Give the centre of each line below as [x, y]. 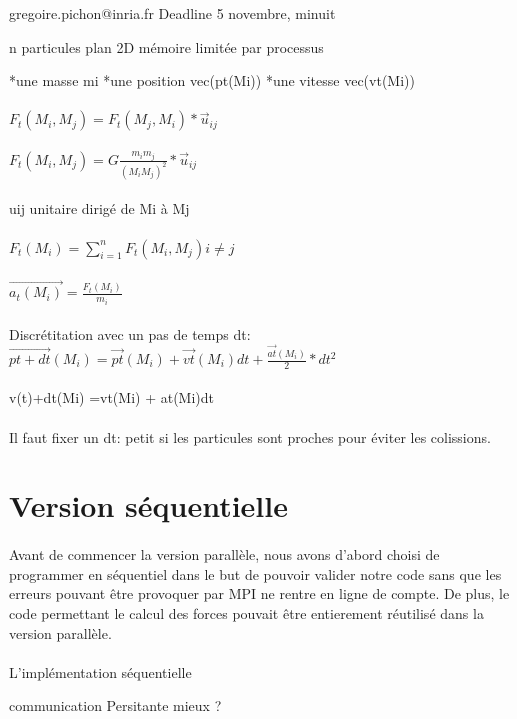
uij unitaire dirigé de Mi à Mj [99, 208]
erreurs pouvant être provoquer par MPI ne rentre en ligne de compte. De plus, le [259, 593]
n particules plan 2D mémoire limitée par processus [166, 46]
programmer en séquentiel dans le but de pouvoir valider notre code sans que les [255, 573]
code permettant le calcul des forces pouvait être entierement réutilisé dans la [246, 612]
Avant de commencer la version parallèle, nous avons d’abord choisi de [224, 554]
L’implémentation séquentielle [100, 671]
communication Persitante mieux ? [115, 705]
